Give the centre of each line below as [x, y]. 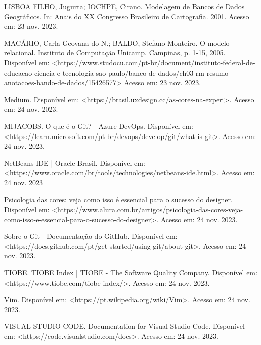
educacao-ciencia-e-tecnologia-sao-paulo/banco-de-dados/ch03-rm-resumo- [117, 72]
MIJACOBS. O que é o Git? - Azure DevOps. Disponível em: [99, 126]
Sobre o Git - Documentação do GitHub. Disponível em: [91, 236]
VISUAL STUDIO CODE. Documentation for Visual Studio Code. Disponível [124, 326]
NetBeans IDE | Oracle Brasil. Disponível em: [75, 162]
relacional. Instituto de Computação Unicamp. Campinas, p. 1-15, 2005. [115, 53]
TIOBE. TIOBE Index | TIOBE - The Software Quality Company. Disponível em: [131, 273]
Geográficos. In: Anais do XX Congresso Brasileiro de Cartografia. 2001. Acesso [127, 16]
